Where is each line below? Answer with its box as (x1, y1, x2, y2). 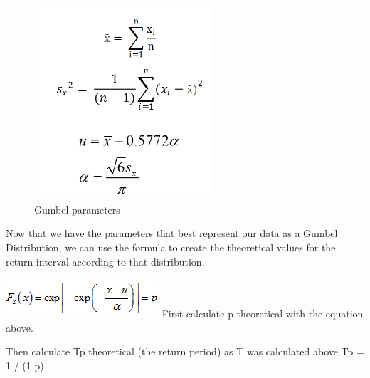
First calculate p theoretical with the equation (162, 306, 364, 321)
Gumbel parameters (34, 201, 120, 216)
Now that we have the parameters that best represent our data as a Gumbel (6, 226, 338, 241)
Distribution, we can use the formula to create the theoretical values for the (6, 240, 336, 255)
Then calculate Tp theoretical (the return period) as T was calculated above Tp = (6, 344, 364, 359)
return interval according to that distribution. (6, 253, 205, 268)
